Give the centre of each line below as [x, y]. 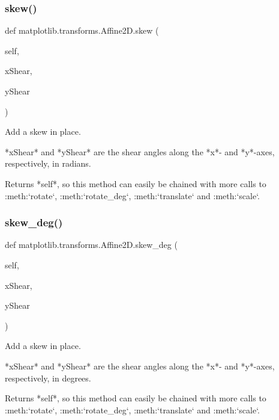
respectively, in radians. [48, 163]
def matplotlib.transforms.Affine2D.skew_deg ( [91, 245]
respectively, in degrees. [48, 378]
